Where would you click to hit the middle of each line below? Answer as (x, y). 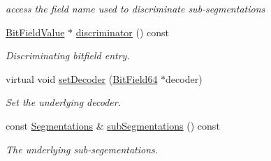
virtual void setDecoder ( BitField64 (82, 78)
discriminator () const (122, 32)
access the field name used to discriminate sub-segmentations (135, 8)
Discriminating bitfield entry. (68, 55)
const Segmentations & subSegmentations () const (113, 125)
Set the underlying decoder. (63, 102)
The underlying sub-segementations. (82, 149)
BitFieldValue (35, 32)
